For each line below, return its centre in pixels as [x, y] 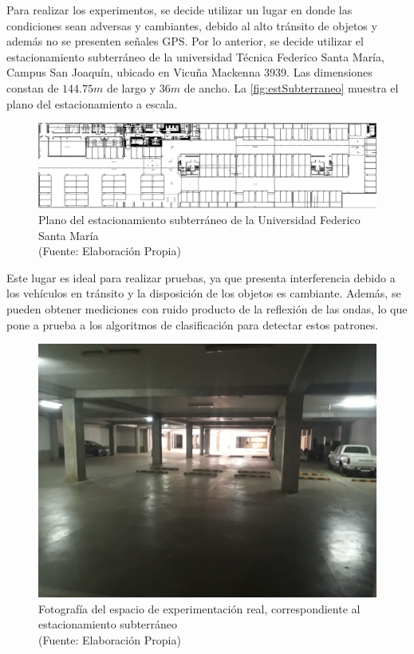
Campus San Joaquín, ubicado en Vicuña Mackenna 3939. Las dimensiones [189, 72]
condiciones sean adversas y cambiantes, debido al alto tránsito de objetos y [192, 25]
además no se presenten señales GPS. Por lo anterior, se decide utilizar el [185, 41]
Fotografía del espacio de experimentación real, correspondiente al [199, 608]
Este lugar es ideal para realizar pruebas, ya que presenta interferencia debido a [201, 277]
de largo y [131, 87]
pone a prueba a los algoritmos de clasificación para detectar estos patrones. [193, 324]
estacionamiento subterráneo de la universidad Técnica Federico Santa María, [195, 56]
